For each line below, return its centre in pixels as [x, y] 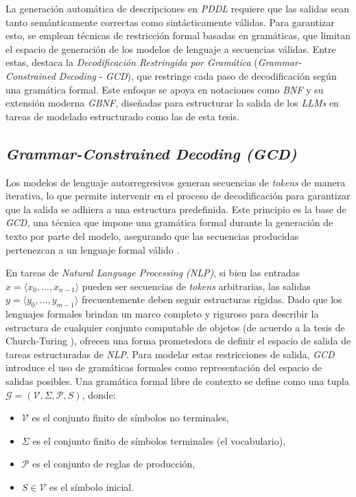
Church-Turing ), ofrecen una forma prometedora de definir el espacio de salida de [178, 341]
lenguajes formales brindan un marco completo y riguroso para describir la [162, 314]
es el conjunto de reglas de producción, [114, 464]
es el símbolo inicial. [92, 487]
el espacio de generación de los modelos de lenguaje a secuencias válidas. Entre [171, 48]
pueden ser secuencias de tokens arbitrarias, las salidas [196, 286]
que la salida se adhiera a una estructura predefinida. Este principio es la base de [176, 209]
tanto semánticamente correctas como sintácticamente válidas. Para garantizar [170, 22]
